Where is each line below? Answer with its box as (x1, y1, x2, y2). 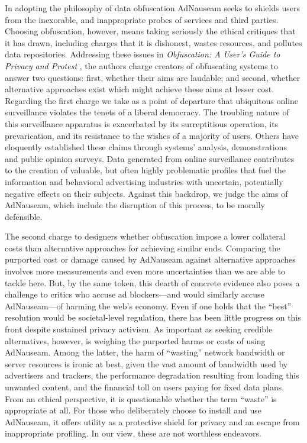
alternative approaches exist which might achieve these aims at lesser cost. (5, 83, 274, 95)
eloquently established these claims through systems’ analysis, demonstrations (5, 141, 287, 153)
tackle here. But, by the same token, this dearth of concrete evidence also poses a (5, 276, 300, 289)
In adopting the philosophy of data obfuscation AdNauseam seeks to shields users (5, 2, 300, 14)
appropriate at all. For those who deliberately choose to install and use (5, 404, 261, 416)
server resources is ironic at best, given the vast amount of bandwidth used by (5, 357, 288, 370)
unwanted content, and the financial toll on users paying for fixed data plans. (5, 381, 285, 393)
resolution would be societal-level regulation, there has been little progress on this (5, 311, 301, 324)
